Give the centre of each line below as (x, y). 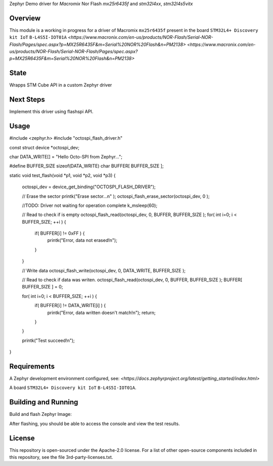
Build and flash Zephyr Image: (40, 414)
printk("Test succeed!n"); (49, 340)
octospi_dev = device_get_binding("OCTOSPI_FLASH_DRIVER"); (89, 187)
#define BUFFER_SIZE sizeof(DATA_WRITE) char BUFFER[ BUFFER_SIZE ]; (86, 166)
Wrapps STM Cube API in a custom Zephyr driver (61, 85)
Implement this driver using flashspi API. (51, 112)
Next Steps (27, 99)
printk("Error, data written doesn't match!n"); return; (102, 312)
